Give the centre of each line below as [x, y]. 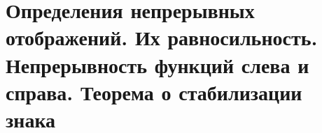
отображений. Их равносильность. [162, 37]
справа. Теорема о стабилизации [154, 92]
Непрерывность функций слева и [157, 64]
